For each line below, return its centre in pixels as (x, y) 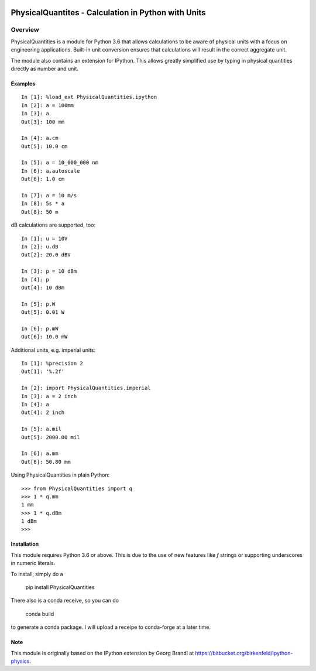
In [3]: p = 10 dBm (49, 271)
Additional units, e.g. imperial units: (53, 350)
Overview (25, 30)
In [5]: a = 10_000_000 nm (60, 163)
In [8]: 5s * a (43, 204)
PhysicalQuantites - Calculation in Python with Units (108, 13)
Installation (25, 544)
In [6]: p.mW (40, 328)
